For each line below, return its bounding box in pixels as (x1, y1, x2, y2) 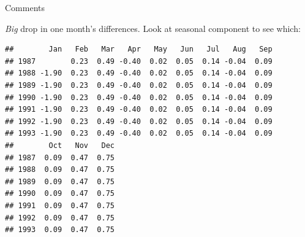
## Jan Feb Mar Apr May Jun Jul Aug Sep (5, 45, 273, 54)
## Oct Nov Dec (5, 141, 115, 150)
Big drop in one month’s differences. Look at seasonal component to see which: (5, 21, 301, 34)
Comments (5, 1, 45, 14)
